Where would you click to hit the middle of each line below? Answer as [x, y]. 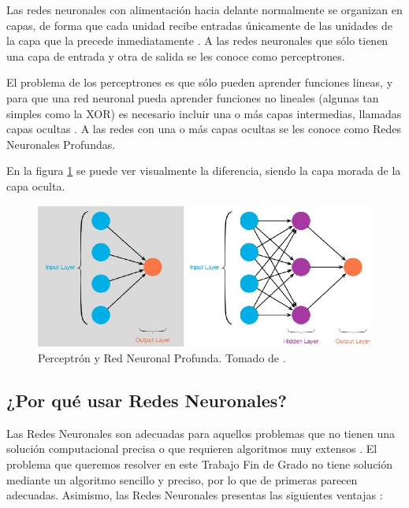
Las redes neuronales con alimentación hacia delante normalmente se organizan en [204, 9]
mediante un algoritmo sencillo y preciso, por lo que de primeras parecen [182, 479]
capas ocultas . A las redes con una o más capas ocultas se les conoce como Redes [204, 129]
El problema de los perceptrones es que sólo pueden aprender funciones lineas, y [200, 82]
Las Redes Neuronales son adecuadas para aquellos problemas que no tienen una [201, 433]
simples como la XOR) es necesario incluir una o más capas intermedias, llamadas [204, 113]
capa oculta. [36, 185]
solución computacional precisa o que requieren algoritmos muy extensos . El [192, 449]
